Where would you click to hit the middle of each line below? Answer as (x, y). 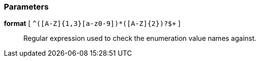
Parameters (26, 7)
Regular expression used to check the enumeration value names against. (140, 38)
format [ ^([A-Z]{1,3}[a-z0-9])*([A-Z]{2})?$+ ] (92, 24)
